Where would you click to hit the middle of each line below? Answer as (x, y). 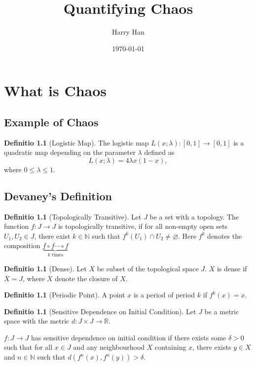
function (17, 226)
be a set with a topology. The (194, 216)
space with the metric (37, 321)
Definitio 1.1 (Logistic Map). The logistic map (76, 142)
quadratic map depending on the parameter (70, 152)
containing (171, 347)
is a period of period (164, 295)
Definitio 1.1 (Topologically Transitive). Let (73, 216)
